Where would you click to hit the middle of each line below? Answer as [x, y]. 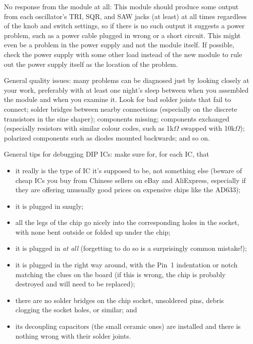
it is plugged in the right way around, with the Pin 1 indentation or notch [126, 265]
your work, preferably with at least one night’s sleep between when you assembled [126, 90]
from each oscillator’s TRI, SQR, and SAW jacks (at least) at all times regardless [126, 16]
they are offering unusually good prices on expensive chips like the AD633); [128, 190]
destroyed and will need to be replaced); [75, 284]
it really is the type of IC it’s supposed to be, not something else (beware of [129, 170]
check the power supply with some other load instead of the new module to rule [123, 54]
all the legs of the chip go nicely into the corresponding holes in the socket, [127, 222]
